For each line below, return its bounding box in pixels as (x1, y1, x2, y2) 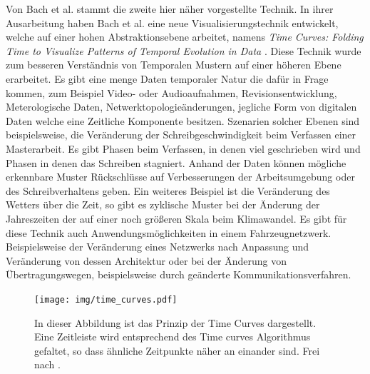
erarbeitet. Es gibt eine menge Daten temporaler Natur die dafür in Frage (6, 71, 329, 86)
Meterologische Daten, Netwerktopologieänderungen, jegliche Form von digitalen (6, 99, 357, 114)
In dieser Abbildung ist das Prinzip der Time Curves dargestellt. (34, 315, 317, 330)
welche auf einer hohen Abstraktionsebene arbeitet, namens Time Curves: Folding (6, 29, 364, 44)
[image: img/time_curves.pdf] (34, 294, 178, 305)
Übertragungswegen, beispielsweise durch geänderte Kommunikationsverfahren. (6, 267, 351, 282)
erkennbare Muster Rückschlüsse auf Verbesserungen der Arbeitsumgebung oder (6, 169, 355, 184)
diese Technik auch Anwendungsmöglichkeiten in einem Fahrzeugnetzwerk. (6, 225, 332, 240)
